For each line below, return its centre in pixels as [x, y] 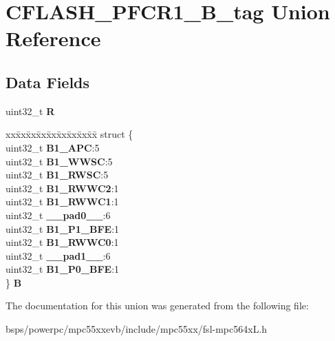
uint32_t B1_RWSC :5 [57, 175]
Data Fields [48, 82]
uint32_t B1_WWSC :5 [59, 161]
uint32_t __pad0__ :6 [58, 215]
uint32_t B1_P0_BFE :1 [63, 269]
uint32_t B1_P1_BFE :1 [63, 228]
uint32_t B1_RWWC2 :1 [62, 188]
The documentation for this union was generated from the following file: [157, 306]
